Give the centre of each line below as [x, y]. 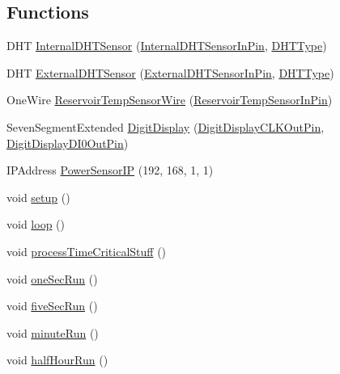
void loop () [36, 224]
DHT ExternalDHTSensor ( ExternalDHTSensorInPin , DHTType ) [170, 72]
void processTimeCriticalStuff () [87, 251]
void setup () [38, 197]
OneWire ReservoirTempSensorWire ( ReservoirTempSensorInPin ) [170, 100]
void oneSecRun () [52, 278]
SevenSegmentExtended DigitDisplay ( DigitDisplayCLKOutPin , [166, 126]
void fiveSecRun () [52, 306]
